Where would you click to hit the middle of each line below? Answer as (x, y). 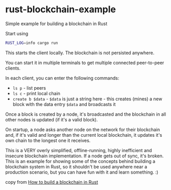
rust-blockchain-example (61, 9)
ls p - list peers (29, 88)
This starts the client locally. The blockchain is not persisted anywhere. (80, 53)
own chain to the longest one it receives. (48, 140)
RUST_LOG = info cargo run (32, 43)
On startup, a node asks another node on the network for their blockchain (83, 130)
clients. (13, 68)
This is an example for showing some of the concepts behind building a (80, 161)
